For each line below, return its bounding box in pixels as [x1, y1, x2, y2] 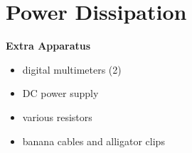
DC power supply [22, 86, 99, 101]
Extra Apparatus [6, 38, 91, 53]
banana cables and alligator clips [22, 133, 165, 148]
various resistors [22, 109, 92, 124]
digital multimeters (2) [22, 62, 122, 76]
